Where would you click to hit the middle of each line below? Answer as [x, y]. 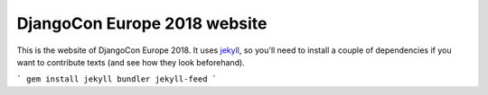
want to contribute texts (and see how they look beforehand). [131, 62]
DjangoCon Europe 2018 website [142, 23]
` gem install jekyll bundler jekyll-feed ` [117, 79]
